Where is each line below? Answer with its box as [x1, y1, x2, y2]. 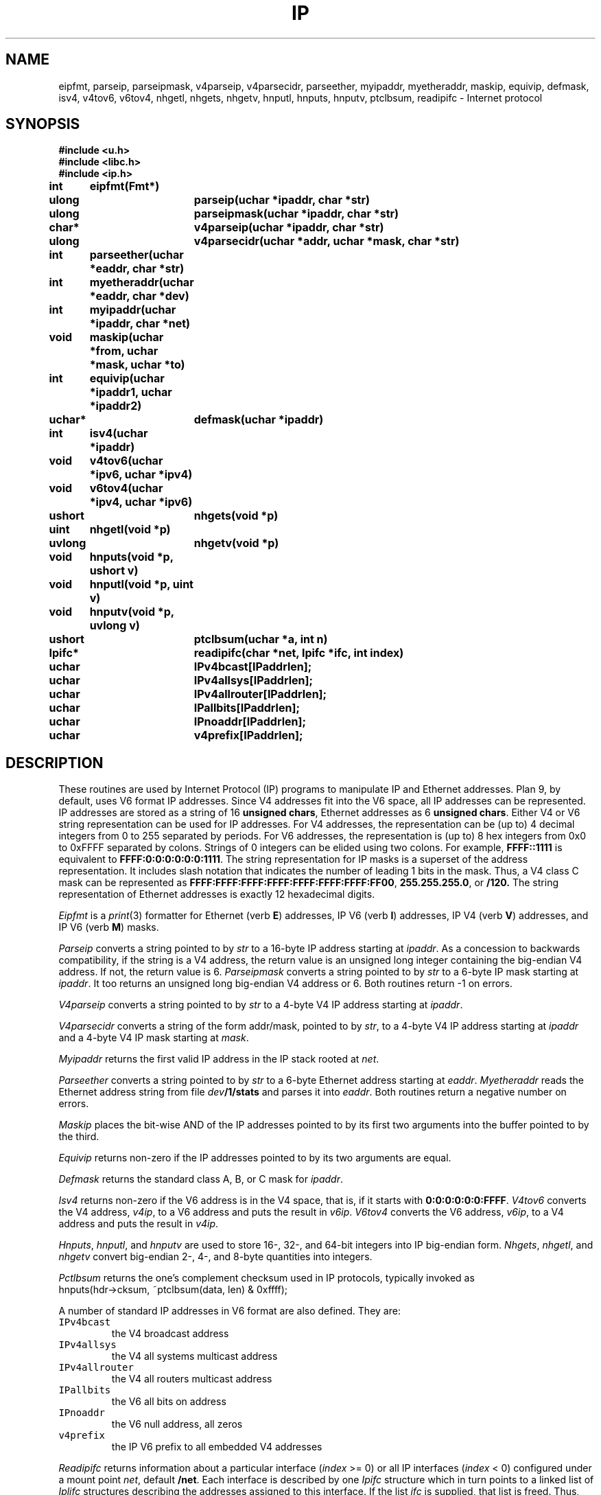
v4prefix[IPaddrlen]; [193, 728, 303, 743]
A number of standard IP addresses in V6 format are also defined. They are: [58, 1305, 401, 1317]
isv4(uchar [89, 426, 148, 441]
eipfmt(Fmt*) [89, 179, 160, 194]
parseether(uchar [89, 248, 184, 262]
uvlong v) [89, 618, 140, 633]
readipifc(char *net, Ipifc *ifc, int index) [193, 646, 404, 660]
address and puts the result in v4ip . [58, 1218, 219, 1230]
